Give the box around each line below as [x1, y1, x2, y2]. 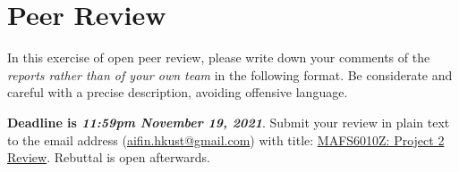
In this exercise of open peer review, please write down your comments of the [7, 48, 430, 67]
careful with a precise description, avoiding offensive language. [7, 83, 348, 102]
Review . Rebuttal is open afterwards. [7, 148, 210, 167]
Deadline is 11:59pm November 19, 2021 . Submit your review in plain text [7, 112, 450, 131]
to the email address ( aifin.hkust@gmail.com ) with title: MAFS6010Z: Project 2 [7, 130, 445, 149]
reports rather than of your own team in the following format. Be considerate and [7, 65, 453, 84]
